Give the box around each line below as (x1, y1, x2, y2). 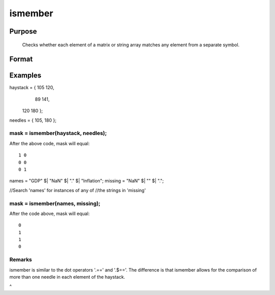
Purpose (9, 27, 37, 36)
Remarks (9, 256, 33, 263)
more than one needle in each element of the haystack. (9, 274, 125, 280)
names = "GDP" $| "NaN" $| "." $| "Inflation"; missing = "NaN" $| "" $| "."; (9, 178, 164, 184)
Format (9, 55, 33, 64)
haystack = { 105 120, (9, 85, 54, 91)
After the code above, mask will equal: (9, 210, 90, 217)
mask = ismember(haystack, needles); (9, 130, 107, 137)
